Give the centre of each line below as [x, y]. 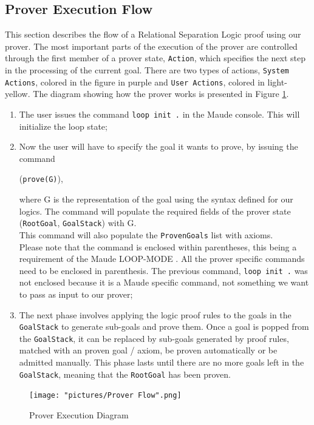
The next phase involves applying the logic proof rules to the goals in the [155, 314]
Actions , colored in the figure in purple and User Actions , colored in [135, 82]
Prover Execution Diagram [79, 414]
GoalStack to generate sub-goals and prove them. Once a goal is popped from [164, 326]
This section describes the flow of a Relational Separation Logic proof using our [153, 34]
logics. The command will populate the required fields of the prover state [155, 211]
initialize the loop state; [63, 126]
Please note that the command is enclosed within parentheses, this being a [158, 246]
